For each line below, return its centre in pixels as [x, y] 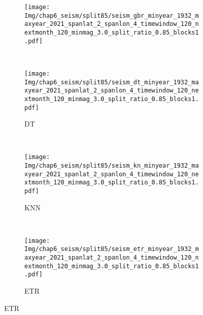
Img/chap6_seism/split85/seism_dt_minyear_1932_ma [112, 82]
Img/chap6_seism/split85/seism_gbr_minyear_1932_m [112, 15]
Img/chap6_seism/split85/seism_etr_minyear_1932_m [112, 249]
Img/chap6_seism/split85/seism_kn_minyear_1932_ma [112, 166]
